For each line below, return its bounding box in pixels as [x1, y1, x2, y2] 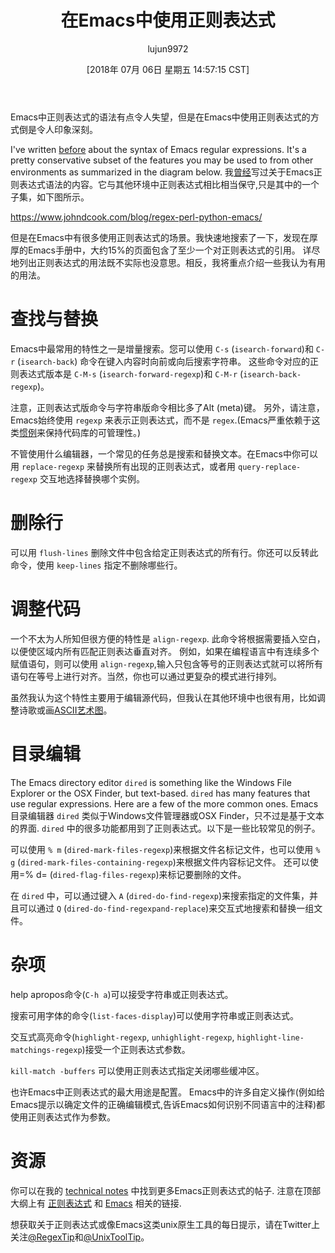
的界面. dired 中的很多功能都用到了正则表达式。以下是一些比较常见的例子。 [10, 822, 321, 834]
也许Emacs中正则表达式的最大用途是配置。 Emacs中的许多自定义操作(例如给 [10, 1086, 325, 1098]
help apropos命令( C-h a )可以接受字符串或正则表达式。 [10, 988, 234, 1000]
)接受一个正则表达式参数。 [81, 1043, 191, 1055]
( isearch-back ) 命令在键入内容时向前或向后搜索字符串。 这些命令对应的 [17, 355, 311, 367]
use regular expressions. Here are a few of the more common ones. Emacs [10, 797, 319, 810]
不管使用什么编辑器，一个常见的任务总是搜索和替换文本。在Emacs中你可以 [10, 447, 318, 460]
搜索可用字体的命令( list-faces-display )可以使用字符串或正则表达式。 [10, 1009, 300, 1021]
